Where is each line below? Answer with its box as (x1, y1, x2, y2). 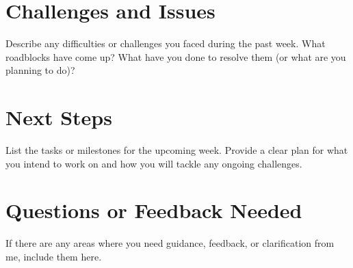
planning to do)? (5, 63, 75, 77)
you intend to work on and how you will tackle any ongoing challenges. (5, 156, 302, 170)
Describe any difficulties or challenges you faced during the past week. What (5, 36, 326, 51)
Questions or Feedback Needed (5, 196, 302, 224)
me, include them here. (5, 249, 102, 263)
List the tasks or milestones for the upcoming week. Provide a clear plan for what (5, 143, 348, 157)
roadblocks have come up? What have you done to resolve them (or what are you (5, 49, 346, 64)
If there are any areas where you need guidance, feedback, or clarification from (5, 236, 335, 250)
